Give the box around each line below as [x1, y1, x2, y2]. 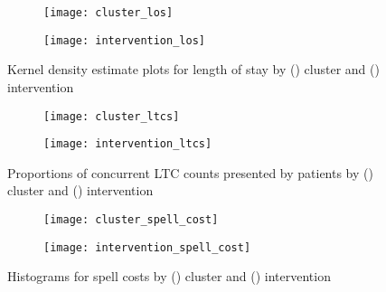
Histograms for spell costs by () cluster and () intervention [7, 267, 331, 286]
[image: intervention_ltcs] [43, 137, 212, 151]
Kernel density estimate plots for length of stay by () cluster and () [7, 60, 380, 79]
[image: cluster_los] [43, 6, 174, 19]
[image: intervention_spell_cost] [43, 240, 251, 254]
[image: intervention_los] [43, 33, 205, 47]
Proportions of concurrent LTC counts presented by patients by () [7, 163, 373, 182]
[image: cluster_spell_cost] [43, 213, 219, 226]
